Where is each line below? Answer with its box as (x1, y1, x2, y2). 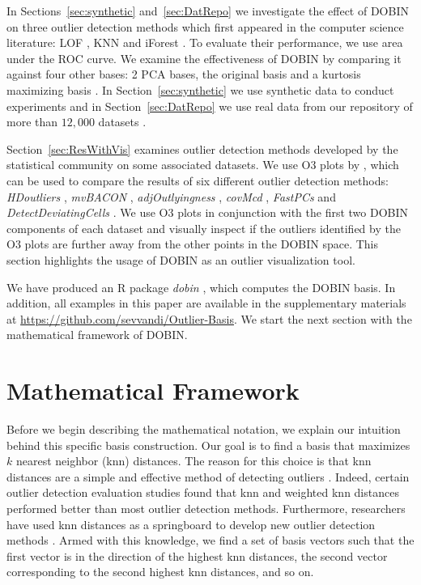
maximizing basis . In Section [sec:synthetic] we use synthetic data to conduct (6, 81, 394, 98)
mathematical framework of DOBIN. (6, 326, 188, 343)
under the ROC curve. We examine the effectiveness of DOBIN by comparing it (6, 49, 402, 66)
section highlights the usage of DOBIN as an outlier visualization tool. (6, 251, 355, 268)
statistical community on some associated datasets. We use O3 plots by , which (6, 156, 399, 173)
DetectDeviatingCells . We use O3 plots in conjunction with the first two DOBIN (6, 204, 409, 221)
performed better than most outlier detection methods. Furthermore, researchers (6, 499, 406, 516)
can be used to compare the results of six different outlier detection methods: (6, 172, 389, 189)
